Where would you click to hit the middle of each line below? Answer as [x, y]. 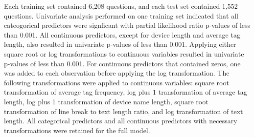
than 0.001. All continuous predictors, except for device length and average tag [122, 34]
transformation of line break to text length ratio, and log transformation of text [124, 111]
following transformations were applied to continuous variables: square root [116, 82]
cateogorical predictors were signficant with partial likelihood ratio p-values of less [127, 25]
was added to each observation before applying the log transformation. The [117, 73]
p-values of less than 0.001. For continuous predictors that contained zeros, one [122, 63]
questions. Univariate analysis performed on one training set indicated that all [121, 15]
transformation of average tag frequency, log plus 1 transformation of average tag [126, 92]
